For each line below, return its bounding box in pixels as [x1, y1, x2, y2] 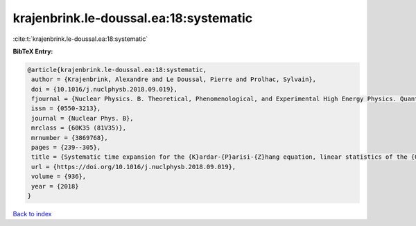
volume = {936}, [31, 173, 87, 180]
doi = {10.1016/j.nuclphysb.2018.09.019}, [31, 85, 178, 93]
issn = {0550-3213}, [31, 105, 101, 112]
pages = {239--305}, [31, 144, 101, 152]
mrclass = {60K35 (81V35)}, [31, 124, 127, 132]
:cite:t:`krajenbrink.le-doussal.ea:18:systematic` [12, 35, 148, 43]
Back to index [12, 209, 52, 218]
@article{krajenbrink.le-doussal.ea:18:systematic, [27, 66, 207, 73]
